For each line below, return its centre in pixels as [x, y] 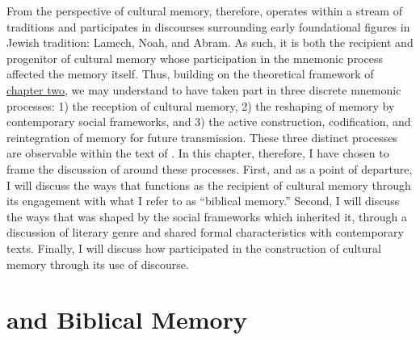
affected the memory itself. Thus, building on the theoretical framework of [190, 74]
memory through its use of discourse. [98, 264]
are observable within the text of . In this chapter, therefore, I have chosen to [198, 153]
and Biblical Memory [127, 319]
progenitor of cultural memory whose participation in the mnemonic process [195, 58]
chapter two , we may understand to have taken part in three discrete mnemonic [204, 89]
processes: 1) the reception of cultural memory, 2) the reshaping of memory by [201, 105]
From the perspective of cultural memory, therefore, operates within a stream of [204, 10]
